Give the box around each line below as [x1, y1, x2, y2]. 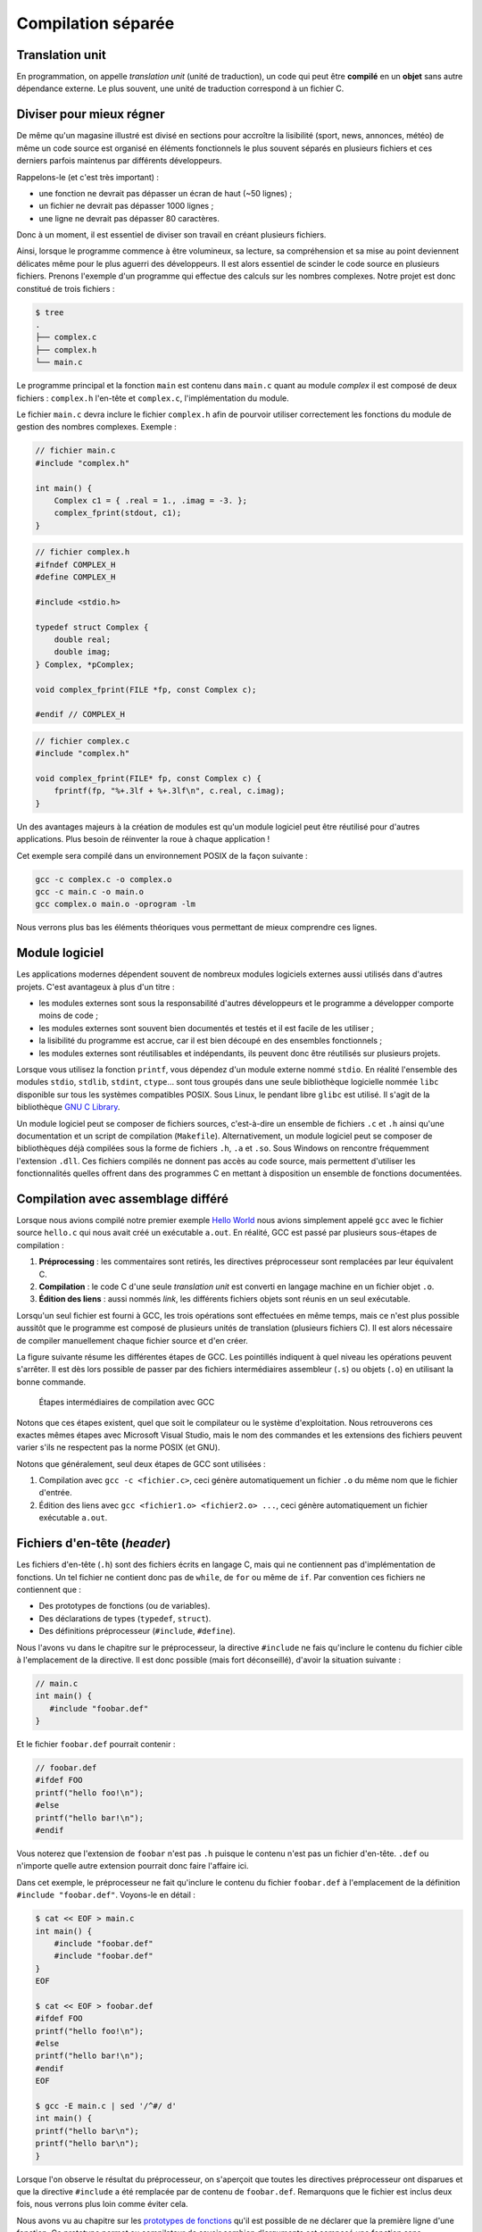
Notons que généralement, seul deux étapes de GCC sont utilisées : [16, 1458, 267, 1469]
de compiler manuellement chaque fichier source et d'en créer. [16, 1335, 249, 1345]
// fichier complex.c [35, 736, 130, 745]
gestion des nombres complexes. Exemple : [16, 421, 178, 432]
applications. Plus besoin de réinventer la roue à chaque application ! [16, 834, 270, 845]
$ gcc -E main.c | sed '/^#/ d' [35, 2101, 178, 2111]
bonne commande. [16, 1376, 87, 1387]
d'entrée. [38, 1487, 72, 1498]
